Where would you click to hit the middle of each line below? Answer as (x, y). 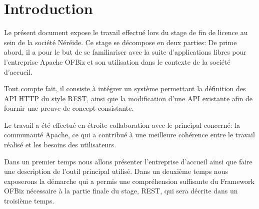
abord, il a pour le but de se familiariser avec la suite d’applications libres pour (125, 52)
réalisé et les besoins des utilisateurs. (60, 145)
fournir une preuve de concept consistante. (69, 108)
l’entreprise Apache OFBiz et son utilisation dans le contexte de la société (117, 61)
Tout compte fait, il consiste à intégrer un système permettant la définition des (125, 88)
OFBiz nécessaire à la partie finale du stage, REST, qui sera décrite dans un (121, 191)
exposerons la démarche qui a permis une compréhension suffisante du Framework (129, 181)
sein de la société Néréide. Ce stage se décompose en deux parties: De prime (120, 42)
